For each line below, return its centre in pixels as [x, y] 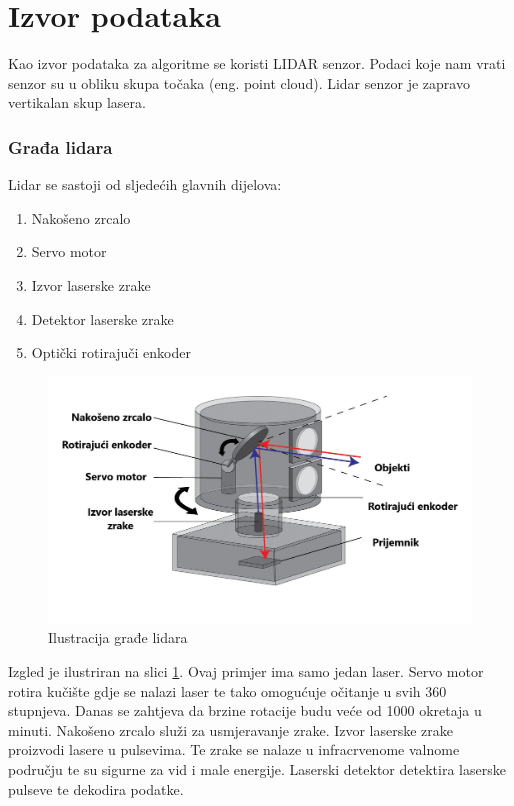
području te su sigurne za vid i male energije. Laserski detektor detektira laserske [257, 769]
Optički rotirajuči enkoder [111, 352]
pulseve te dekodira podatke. [96, 788]
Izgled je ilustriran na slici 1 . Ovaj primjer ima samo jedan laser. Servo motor [246, 671]
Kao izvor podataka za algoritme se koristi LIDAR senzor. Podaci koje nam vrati [257, 63]
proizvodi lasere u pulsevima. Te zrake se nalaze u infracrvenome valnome [234, 749]
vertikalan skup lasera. [77, 102]
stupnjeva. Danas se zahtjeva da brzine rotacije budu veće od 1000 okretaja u [245, 710]
